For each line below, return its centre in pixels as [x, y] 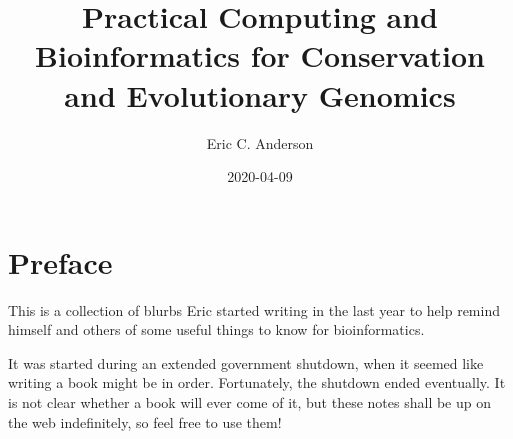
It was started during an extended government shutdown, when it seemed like [246, 362]
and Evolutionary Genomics [260, 94]
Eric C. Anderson [260, 142]
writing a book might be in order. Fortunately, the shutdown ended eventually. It [257, 382]
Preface [60, 261]
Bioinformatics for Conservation [260, 55]
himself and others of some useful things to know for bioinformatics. [216, 329]
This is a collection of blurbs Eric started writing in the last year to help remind [254, 309]
